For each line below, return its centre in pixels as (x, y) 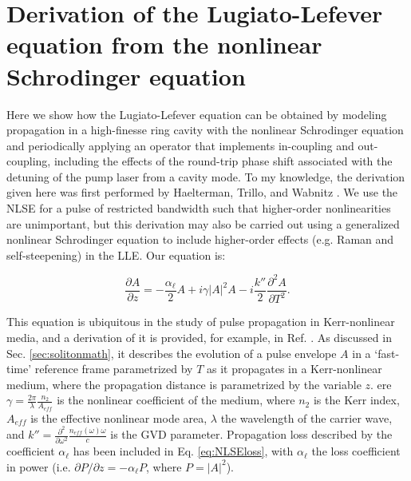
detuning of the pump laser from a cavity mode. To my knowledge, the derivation (206, 176)
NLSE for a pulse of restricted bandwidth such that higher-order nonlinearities (199, 208)
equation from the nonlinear (164, 44)
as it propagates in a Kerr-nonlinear (294, 369)
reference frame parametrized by (114, 369)
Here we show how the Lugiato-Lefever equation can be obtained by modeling (197, 114)
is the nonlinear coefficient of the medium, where (176, 400)
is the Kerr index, (356, 400)
